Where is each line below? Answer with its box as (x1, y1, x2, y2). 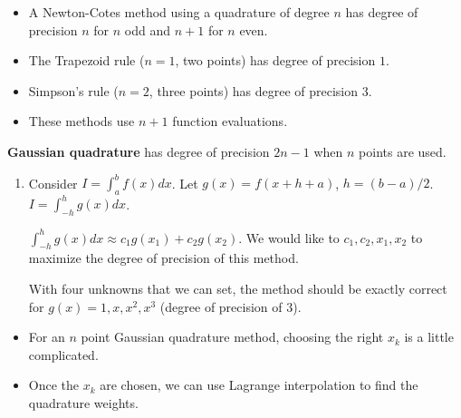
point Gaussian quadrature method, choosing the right (81, 327, 384, 346)
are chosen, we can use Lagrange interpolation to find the (100, 375, 418, 394)
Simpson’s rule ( (28, 81, 119, 100)
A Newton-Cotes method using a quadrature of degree (28, 3, 330, 21)
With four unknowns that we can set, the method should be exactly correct (28, 279, 447, 298)
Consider (28, 173, 78, 192)
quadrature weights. (28, 394, 139, 413)
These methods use (28, 112, 135, 131)
